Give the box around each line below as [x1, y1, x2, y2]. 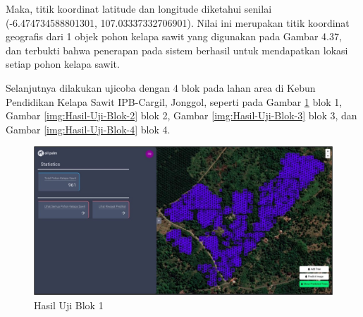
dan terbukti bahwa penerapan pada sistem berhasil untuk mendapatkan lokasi [6, 42, 348, 57]
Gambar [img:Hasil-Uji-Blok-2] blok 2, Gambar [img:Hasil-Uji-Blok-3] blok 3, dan [6, 108, 357, 123]
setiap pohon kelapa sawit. [6, 56, 120, 71]
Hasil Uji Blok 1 [34, 297, 104, 312]
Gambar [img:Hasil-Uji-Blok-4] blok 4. [6, 121, 171, 136]
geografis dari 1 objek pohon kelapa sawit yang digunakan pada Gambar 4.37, [6, 29, 342, 44]
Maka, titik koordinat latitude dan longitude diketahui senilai [6, 1, 272, 16]
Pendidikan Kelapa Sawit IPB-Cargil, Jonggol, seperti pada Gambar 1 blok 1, [6, 94, 343, 109]
